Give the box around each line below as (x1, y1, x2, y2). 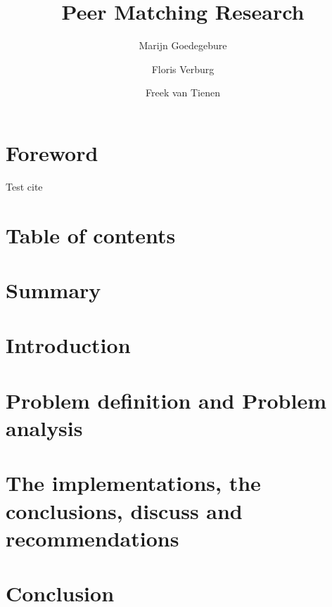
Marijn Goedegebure (139, 38, 227, 53)
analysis (6, 413, 83, 442)
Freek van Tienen (145, 85, 220, 100)
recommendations (6, 523, 179, 552)
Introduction (6, 331, 131, 359)
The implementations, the (6, 468, 261, 497)
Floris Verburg (151, 61, 215, 76)
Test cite (6, 179, 43, 193)
